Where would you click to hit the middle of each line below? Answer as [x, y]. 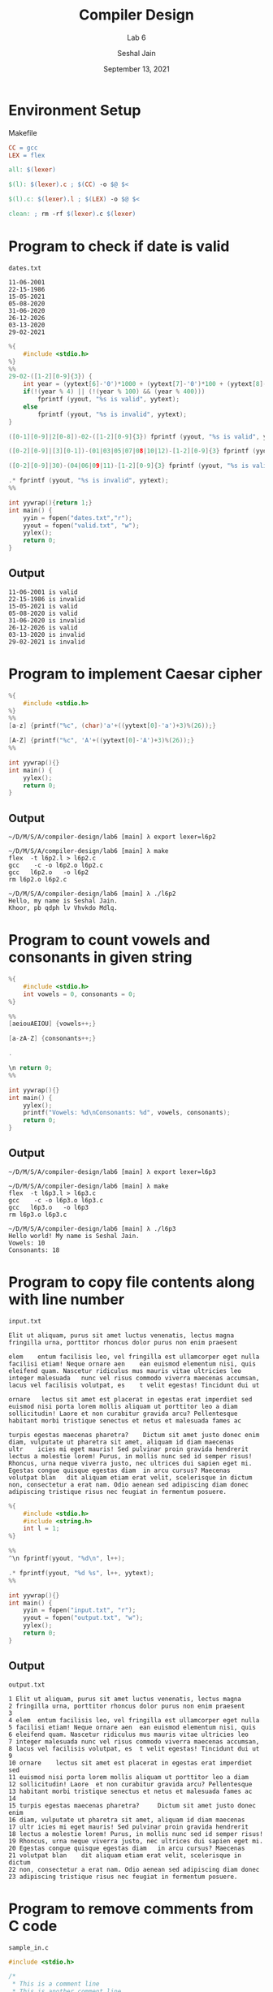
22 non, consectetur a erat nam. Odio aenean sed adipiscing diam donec [134, 1869]
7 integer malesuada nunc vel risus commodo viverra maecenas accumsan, [134, 1741]
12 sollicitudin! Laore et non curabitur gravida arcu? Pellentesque [130, 1784]
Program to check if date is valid [119, 247]
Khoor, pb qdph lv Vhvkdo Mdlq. [63, 908]
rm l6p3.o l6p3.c [38, 1215]
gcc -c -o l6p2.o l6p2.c [56, 866]
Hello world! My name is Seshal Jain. [74, 1236]
